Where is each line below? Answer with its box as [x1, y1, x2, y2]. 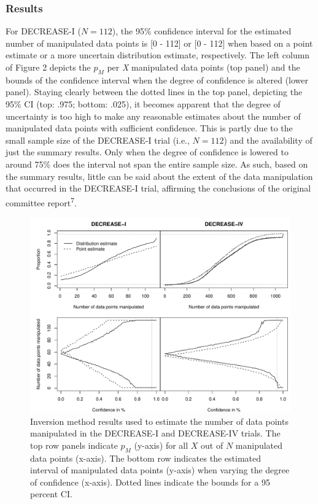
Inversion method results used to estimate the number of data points [30, 414, 289, 427]
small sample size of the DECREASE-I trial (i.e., [6, 133, 190, 146]
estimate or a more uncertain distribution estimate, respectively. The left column [6, 48, 310, 61]
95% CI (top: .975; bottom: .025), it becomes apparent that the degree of [6, 97, 281, 110]
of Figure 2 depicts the [6, 61, 91, 73]
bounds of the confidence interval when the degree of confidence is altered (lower [6, 73, 309, 86]
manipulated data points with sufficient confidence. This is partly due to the [6, 122, 293, 134]
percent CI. [30, 487, 72, 500]
